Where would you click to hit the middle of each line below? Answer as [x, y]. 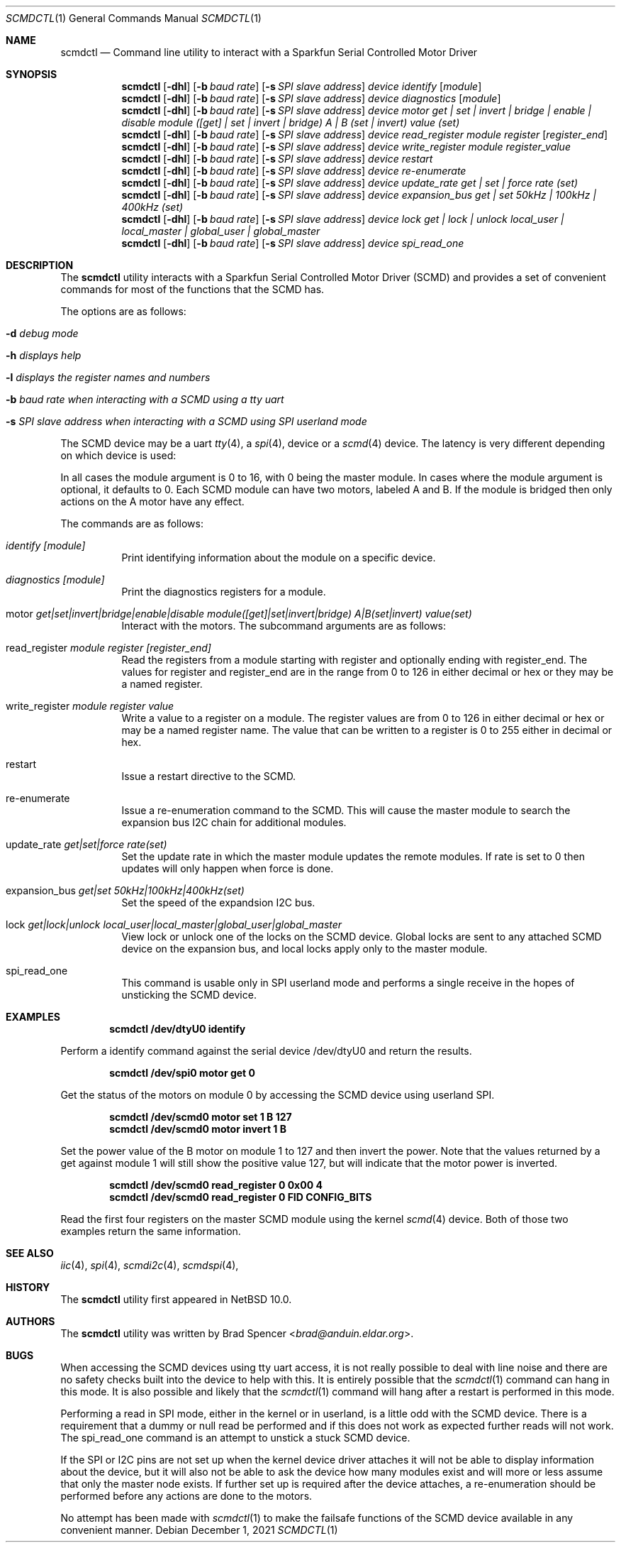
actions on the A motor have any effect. [152, 501]
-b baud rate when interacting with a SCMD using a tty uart [145, 399]
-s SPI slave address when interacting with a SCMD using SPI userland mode [186, 421]
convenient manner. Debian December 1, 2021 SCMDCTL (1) [199, 1530]
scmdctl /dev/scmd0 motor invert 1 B [198, 1129]
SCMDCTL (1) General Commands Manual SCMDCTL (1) [134, 18]
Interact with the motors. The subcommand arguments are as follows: [284, 626]
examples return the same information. [151, 1231]
